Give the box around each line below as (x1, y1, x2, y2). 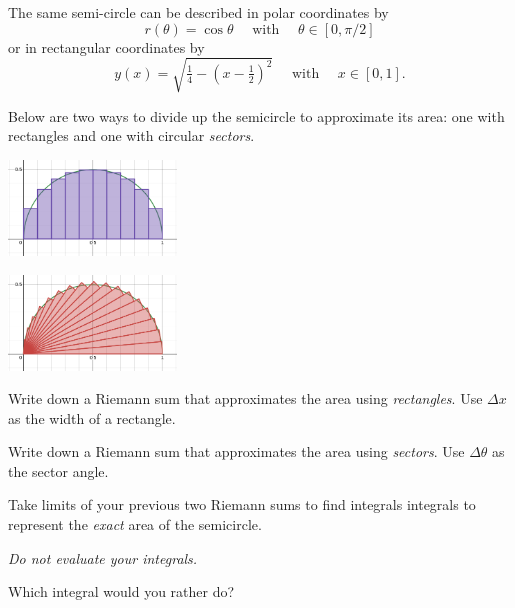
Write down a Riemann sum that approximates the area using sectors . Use (8, 441, 465, 462)
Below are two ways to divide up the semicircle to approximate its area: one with (8, 105, 505, 126)
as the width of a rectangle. (8, 407, 176, 428)
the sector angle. (8, 460, 109, 481)
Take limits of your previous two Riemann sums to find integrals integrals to (8, 494, 476, 515)
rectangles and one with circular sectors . (8, 125, 255, 146)
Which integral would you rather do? (8, 581, 235, 602)
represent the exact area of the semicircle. (8, 514, 262, 535)
